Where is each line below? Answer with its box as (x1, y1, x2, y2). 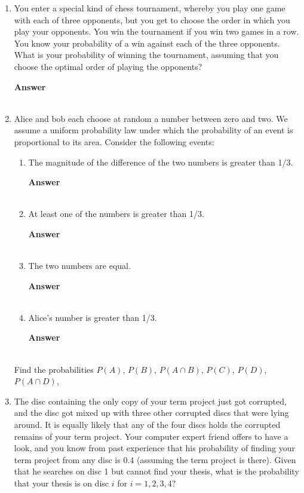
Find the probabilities (14, 363, 94, 375)
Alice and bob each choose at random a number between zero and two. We (14, 112, 288, 124)
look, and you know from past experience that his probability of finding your (14, 442, 295, 454)
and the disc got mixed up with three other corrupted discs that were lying (14, 406, 289, 419)
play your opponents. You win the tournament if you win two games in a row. (14, 25, 299, 38)
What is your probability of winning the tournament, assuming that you (14, 48, 279, 61)
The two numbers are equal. (28, 259, 131, 272)
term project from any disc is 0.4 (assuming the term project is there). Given (14, 453, 296, 466)
